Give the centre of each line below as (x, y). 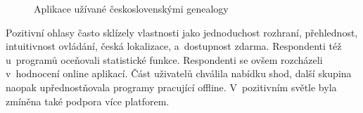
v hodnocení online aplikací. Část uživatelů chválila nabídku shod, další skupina (179, 73)
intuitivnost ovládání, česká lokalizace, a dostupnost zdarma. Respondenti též (174, 46)
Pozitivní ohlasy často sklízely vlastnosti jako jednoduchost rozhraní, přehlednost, (182, 32)
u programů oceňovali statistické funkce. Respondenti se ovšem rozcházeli (164, 59)
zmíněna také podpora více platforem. (88, 101)
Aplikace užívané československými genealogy (131, 8)
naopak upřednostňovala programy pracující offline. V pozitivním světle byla (171, 87)
